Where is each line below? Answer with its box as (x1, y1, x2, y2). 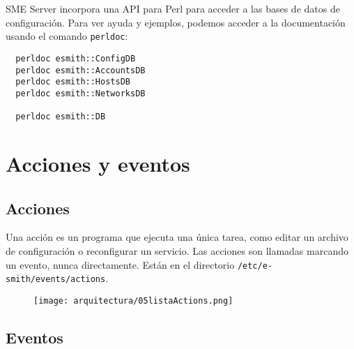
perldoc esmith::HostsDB (15, 77, 130, 87)
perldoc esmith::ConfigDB (15, 53, 136, 64)
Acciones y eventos (6, 149, 190, 177)
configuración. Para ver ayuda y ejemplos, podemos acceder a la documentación (6, 15, 346, 29)
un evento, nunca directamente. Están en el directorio (6, 257, 235, 272)
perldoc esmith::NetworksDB (15, 88, 146, 98)
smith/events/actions (6, 274, 106, 285)
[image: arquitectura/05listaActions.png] (33, 295, 233, 306)
